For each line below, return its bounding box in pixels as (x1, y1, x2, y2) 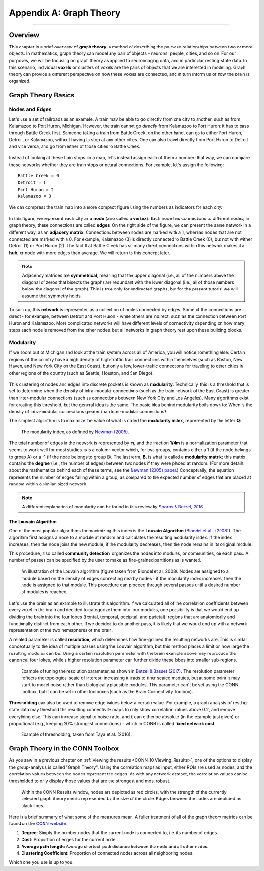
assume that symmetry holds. (22, 293, 82, 299)
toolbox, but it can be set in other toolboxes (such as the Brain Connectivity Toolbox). (21, 689, 193, 695)
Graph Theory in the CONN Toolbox (9, 745, 119, 753)
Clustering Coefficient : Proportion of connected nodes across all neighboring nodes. (21, 850, 194, 856)
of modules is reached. (21, 589, 68, 595)
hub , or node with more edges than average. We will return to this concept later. (9, 250, 171, 256)
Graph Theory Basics (9, 91, 75, 99)
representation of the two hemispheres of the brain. (9, 628, 113, 633)
